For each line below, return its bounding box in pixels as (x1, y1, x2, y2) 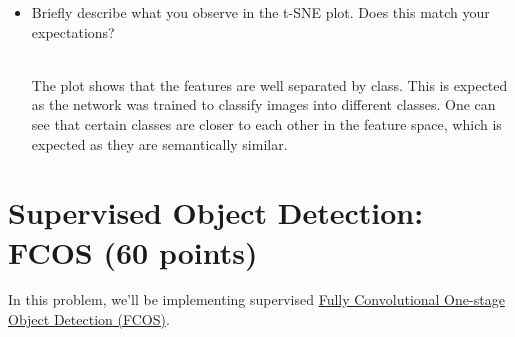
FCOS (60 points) (8, 231, 258, 272)
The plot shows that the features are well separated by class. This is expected (31, 74, 508, 95)
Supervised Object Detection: (8, 192, 424, 233)
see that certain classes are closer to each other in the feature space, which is (31, 113, 502, 134)
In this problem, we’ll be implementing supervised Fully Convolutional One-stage (8, 289, 505, 310)
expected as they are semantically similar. (31, 133, 288, 154)
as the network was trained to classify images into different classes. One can (31, 94, 496, 115)
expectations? (31, 21, 115, 42)
